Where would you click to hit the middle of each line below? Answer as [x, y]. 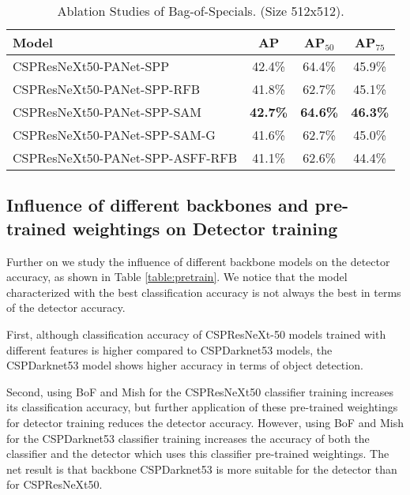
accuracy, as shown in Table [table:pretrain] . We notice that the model [177, 277]
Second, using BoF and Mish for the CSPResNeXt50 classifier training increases [200, 391]
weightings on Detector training [205, 228]
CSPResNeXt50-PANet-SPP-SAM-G [114, 135]
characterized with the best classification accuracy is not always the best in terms [204, 292]
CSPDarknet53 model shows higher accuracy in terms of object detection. [185, 365]
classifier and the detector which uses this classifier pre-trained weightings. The [198, 454]
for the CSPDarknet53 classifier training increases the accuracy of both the [188, 438]
